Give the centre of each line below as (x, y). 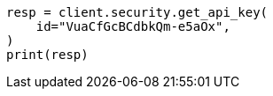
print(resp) (47, 55)
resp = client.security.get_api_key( (137, 12)
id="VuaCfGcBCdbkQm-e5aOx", (133, 26)
